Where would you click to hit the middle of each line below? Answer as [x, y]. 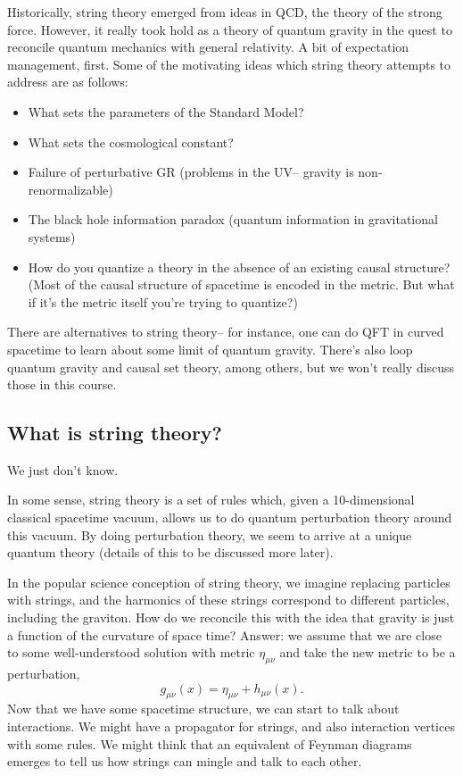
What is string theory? [115, 433]
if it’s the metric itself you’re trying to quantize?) [163, 301]
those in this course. [62, 384]
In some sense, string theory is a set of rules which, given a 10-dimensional [211, 500]
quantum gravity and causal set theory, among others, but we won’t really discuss [231, 367]
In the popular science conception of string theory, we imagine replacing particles [229, 582]
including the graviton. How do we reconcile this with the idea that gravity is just [231, 617]
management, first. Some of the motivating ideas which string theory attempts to [229, 64]
